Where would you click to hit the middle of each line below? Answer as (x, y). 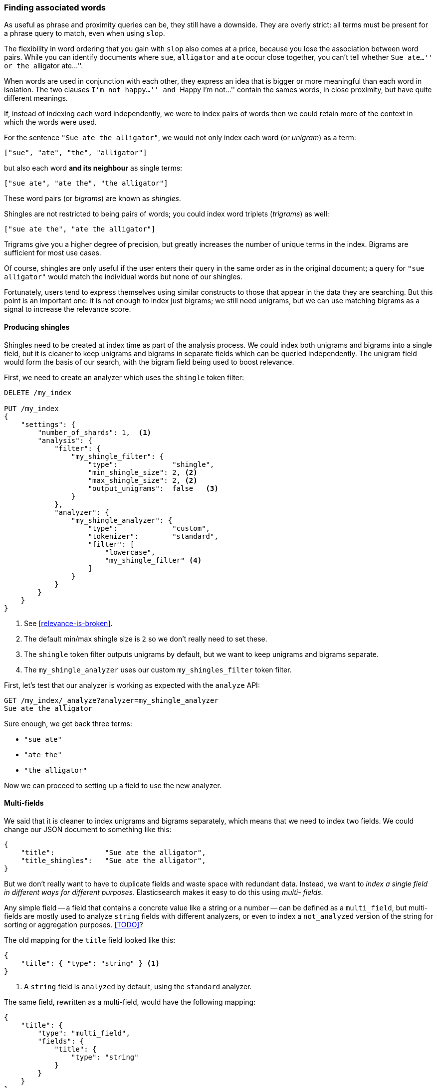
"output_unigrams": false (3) (153, 488)
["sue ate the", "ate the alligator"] (80, 229)
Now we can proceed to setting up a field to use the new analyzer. (113, 785)
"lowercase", (130, 552)
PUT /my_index (31, 408)
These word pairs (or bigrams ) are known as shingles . (93, 199)
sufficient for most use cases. (53, 253)
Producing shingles (37, 327)
